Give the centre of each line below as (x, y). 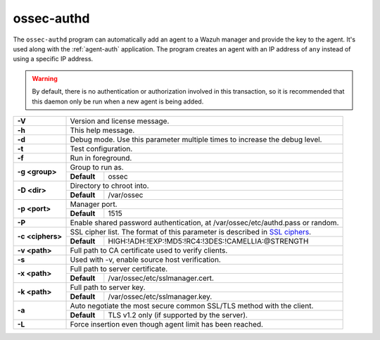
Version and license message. (120, 121)
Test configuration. (101, 149)
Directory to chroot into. (109, 185)
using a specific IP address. (53, 59)
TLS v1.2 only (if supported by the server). (178, 315)
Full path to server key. (108, 287)
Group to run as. (97, 167)
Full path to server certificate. (119, 269)
